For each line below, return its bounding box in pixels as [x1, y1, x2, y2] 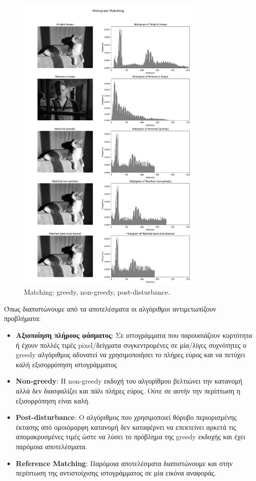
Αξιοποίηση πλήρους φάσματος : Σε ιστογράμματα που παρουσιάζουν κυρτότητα [15, 330, 253, 340]
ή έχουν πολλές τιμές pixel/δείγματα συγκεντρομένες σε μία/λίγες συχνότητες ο [15, 339, 247, 350]
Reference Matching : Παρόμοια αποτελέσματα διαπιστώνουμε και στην [15, 458, 233, 468]
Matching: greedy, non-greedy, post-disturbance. [24, 287, 170, 297]
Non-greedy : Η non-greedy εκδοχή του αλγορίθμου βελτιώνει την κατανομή [15, 376, 243, 386]
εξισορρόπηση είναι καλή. [15, 395, 90, 405]
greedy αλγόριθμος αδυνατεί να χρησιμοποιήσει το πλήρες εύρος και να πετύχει [15, 349, 245, 360]
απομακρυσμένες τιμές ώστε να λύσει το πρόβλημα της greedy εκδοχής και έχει [15, 431, 246, 442]
